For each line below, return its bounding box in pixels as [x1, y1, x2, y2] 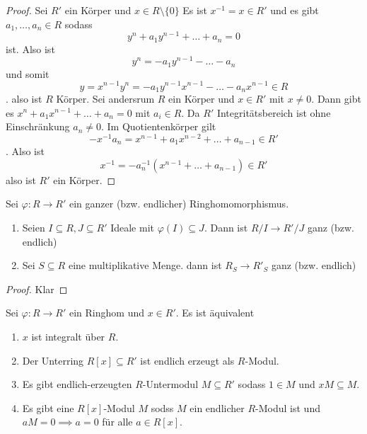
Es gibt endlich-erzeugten [22, 377, 132, 392]
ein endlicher [190, 400, 245, 415]
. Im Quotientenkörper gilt [100, 119, 216, 134]
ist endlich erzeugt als [140, 353, 235, 367]
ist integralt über [31, 329, 105, 344]
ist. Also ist [6, 41, 55, 56]
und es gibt [270, 3, 319, 17]
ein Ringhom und [69, 305, 144, 320]
